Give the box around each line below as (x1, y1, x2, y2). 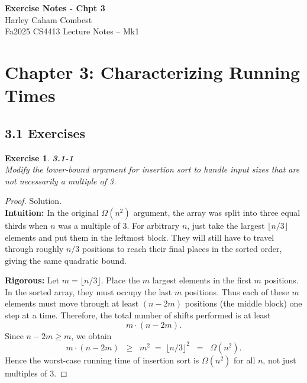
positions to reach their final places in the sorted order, (82, 242, 282, 255)
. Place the (101, 274, 140, 286)
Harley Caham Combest (5, 13, 92, 25)
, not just (263, 353, 296, 366)
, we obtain (71, 329, 112, 341)
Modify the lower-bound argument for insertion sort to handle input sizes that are (5, 163, 300, 175)
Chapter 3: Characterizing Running (5, 59, 300, 84)
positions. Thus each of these (184, 285, 289, 298)
